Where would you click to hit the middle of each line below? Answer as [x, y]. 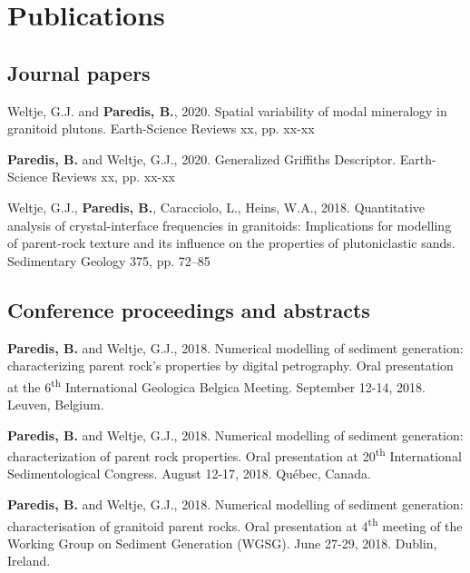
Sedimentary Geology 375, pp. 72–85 [109, 260]
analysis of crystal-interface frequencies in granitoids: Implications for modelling [230, 225]
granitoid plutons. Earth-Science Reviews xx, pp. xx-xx [161, 128]
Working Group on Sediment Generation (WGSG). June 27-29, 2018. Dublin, [222, 543]
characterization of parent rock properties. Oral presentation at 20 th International [235, 454]
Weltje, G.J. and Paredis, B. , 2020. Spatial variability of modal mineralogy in [227, 110]
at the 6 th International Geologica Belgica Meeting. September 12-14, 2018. [216, 385]
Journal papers [79, 72]
